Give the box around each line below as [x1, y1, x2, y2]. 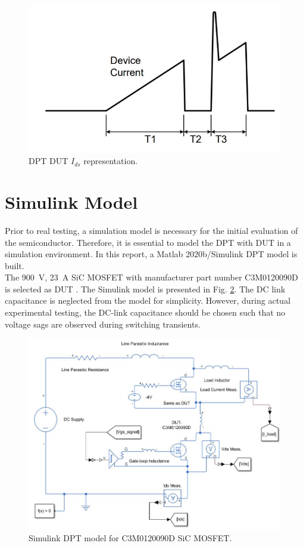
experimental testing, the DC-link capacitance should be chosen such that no [5, 306, 286, 319]
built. [5, 259, 24, 272]
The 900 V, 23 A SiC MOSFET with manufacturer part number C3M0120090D [5, 271, 298, 283]
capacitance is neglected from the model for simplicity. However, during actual [5, 294, 290, 307]
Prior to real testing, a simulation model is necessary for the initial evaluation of [5, 224, 298, 236]
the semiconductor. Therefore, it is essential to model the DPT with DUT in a [5, 236, 291, 248]
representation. [83, 155, 138, 167]
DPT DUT [29, 155, 68, 167]
